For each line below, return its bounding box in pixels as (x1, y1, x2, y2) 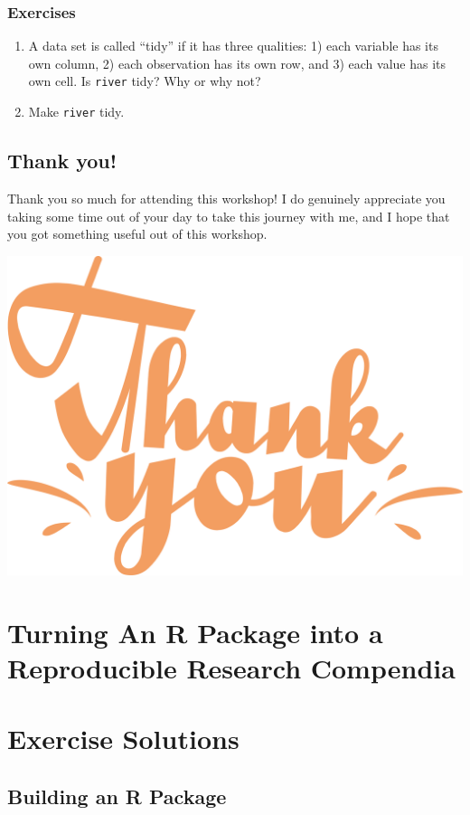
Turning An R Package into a (7, 613, 383, 650)
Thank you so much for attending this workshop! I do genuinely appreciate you (7, 188, 446, 207)
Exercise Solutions (7, 720, 240, 757)
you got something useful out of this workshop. (7, 224, 268, 243)
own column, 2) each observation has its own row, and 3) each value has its (28, 53, 446, 72)
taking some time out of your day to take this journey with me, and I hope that (7, 206, 450, 225)
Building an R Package (7, 782, 227, 810)
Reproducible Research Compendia (7, 649, 456, 687)
